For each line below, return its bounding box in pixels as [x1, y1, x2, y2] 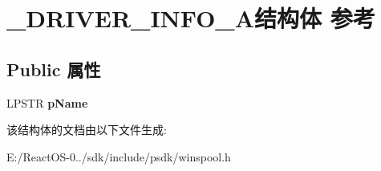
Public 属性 [6, 56, 101, 81]
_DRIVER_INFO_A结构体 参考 [6, 2, 375, 35]
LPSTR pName [6, 94, 88, 111]
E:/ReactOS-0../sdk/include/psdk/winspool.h [6, 148, 231, 165]
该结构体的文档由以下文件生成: [6, 121, 167, 138]
